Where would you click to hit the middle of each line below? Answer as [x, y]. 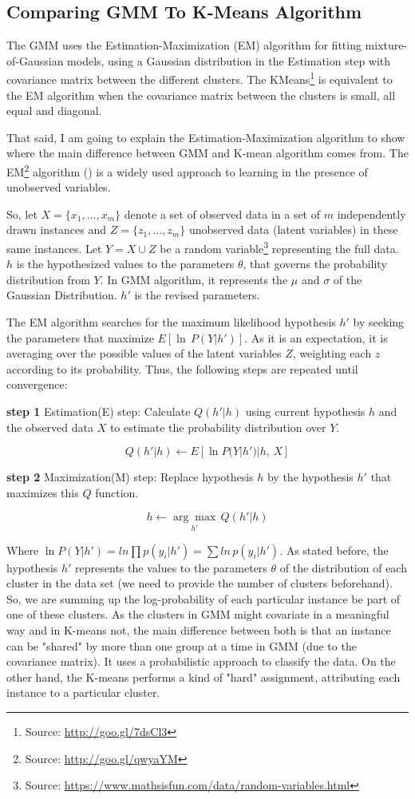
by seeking [379, 322]
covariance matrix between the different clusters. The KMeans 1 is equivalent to [200, 78]
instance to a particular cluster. [83, 692]
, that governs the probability [315, 264]
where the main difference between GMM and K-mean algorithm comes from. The [207, 153]
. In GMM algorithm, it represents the [194, 279]
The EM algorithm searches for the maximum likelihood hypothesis [171, 322]
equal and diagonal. [54, 111]
